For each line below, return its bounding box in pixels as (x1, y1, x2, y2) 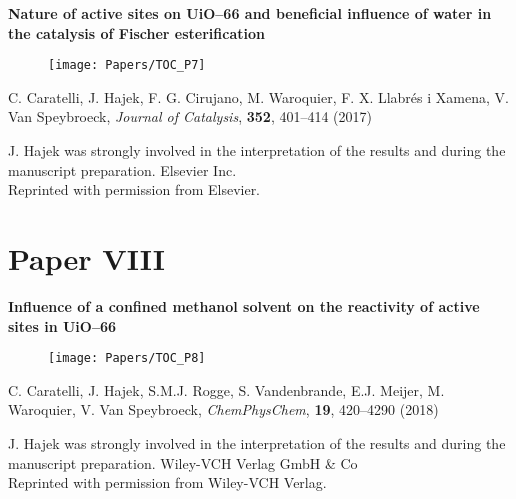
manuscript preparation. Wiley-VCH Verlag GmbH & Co (8, 452, 358, 473)
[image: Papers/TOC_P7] (48, 58, 206, 73)
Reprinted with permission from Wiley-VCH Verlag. (8, 472, 327, 493)
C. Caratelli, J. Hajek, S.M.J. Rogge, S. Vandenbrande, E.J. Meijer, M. (8, 379, 445, 400)
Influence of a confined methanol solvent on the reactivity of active (8, 295, 480, 316)
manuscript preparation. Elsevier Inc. (8, 159, 237, 180)
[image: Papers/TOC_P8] (48, 351, 206, 366)
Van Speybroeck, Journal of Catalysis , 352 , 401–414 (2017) (8, 106, 372, 127)
